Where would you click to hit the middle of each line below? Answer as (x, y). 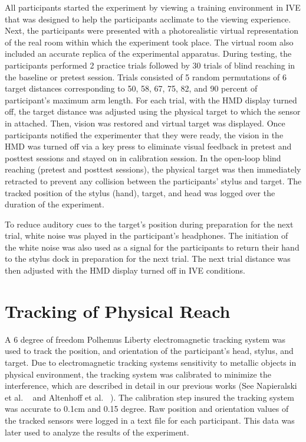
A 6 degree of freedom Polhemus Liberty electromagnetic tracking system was (145, 339)
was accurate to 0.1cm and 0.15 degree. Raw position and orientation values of (147, 409)
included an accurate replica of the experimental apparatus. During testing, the (148, 53)
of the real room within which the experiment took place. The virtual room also (149, 42)
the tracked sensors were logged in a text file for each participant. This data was (150, 420)
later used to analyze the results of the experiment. (97, 432)
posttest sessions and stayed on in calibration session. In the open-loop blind (143, 157)
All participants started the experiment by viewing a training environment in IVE (153, 7)
